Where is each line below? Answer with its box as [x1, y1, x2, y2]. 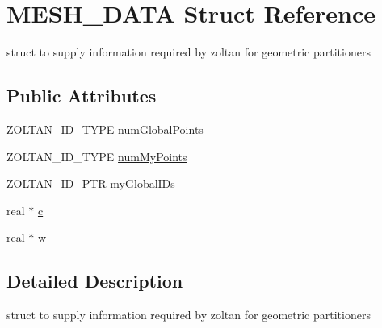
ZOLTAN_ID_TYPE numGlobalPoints [6, 120, 204, 137]
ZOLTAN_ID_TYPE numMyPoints [6, 147, 187, 164]
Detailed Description [6, 268, 183, 293]
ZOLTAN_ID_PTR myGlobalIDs [6, 175, 175, 192]
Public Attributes [6, 83, 157, 108]
